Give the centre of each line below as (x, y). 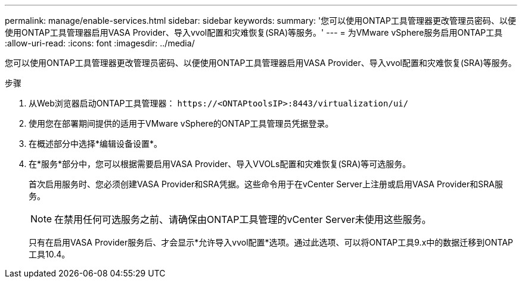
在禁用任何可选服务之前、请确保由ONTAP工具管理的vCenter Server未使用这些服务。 (243, 219)
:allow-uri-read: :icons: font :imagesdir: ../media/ (100, 43)
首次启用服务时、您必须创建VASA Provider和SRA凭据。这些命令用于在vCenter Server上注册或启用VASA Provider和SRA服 (266, 184)
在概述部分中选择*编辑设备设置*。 (96, 144)
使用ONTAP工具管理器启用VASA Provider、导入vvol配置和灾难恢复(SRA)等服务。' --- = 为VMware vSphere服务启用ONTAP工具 (254, 32)
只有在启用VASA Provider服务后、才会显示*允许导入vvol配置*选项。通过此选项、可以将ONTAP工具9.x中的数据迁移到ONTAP (271, 242)
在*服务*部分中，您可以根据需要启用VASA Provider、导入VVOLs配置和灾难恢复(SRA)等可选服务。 (220, 164)
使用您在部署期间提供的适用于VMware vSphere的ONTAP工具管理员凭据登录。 (181, 123)
